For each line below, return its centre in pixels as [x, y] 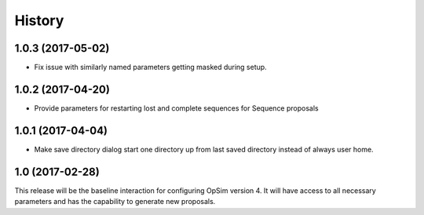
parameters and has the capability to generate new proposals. [115, 202]
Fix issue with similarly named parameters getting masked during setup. [150, 67]
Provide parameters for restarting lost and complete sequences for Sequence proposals [176, 108]
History [39, 20]
